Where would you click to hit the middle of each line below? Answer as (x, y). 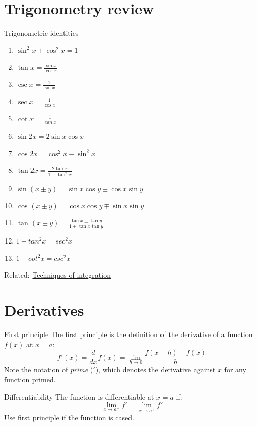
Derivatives (44, 310)
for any (235, 369)
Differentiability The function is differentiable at (79, 396)
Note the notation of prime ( (49, 369)
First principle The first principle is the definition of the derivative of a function (128, 334)
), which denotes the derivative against (155, 369)
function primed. (30, 379)
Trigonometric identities (41, 33)
